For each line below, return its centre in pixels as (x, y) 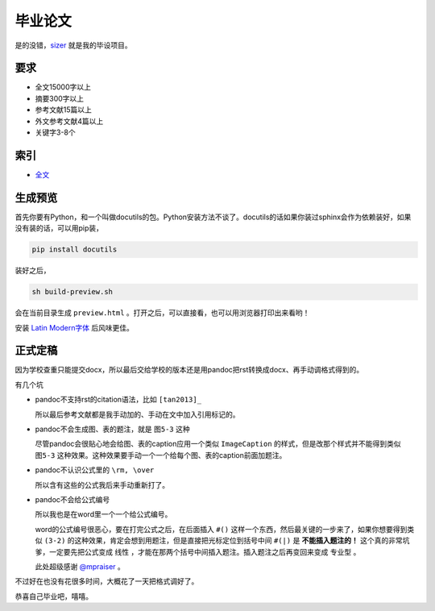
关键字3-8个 (55, 132)
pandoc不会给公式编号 (72, 499)
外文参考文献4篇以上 (69, 121)
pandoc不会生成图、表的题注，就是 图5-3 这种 (112, 429)
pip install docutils (75, 249)
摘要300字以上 (60, 98)
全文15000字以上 (63, 87)
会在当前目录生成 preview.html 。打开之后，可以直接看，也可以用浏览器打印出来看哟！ (162, 313)
